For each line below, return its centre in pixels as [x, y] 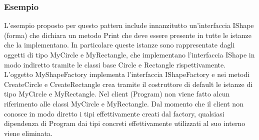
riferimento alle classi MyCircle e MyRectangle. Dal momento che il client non [124, 103]
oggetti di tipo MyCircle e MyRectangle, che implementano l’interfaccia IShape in [129, 54]
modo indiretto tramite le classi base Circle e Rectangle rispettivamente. [115, 64]
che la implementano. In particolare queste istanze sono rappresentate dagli [119, 45]
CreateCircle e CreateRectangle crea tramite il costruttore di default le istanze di [128, 84]
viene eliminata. [28, 133]
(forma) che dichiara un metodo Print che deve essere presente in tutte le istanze [128, 35]
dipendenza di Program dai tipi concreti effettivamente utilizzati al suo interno [125, 123]
